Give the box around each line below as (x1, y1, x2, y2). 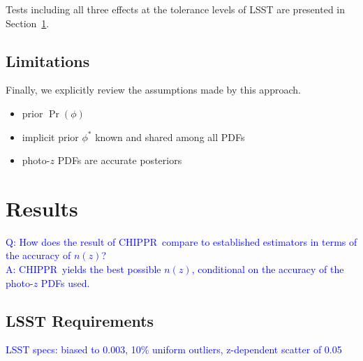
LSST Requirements (6, 309, 154, 331)
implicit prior (22, 129, 79, 144)
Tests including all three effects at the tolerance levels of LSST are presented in (6, 2, 346, 16)
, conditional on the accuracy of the (191, 262, 344, 277)
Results (6, 193, 78, 222)
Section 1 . (6, 15, 50, 30)
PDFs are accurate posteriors (57, 153, 182, 168)
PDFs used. (40, 275, 90, 290)
